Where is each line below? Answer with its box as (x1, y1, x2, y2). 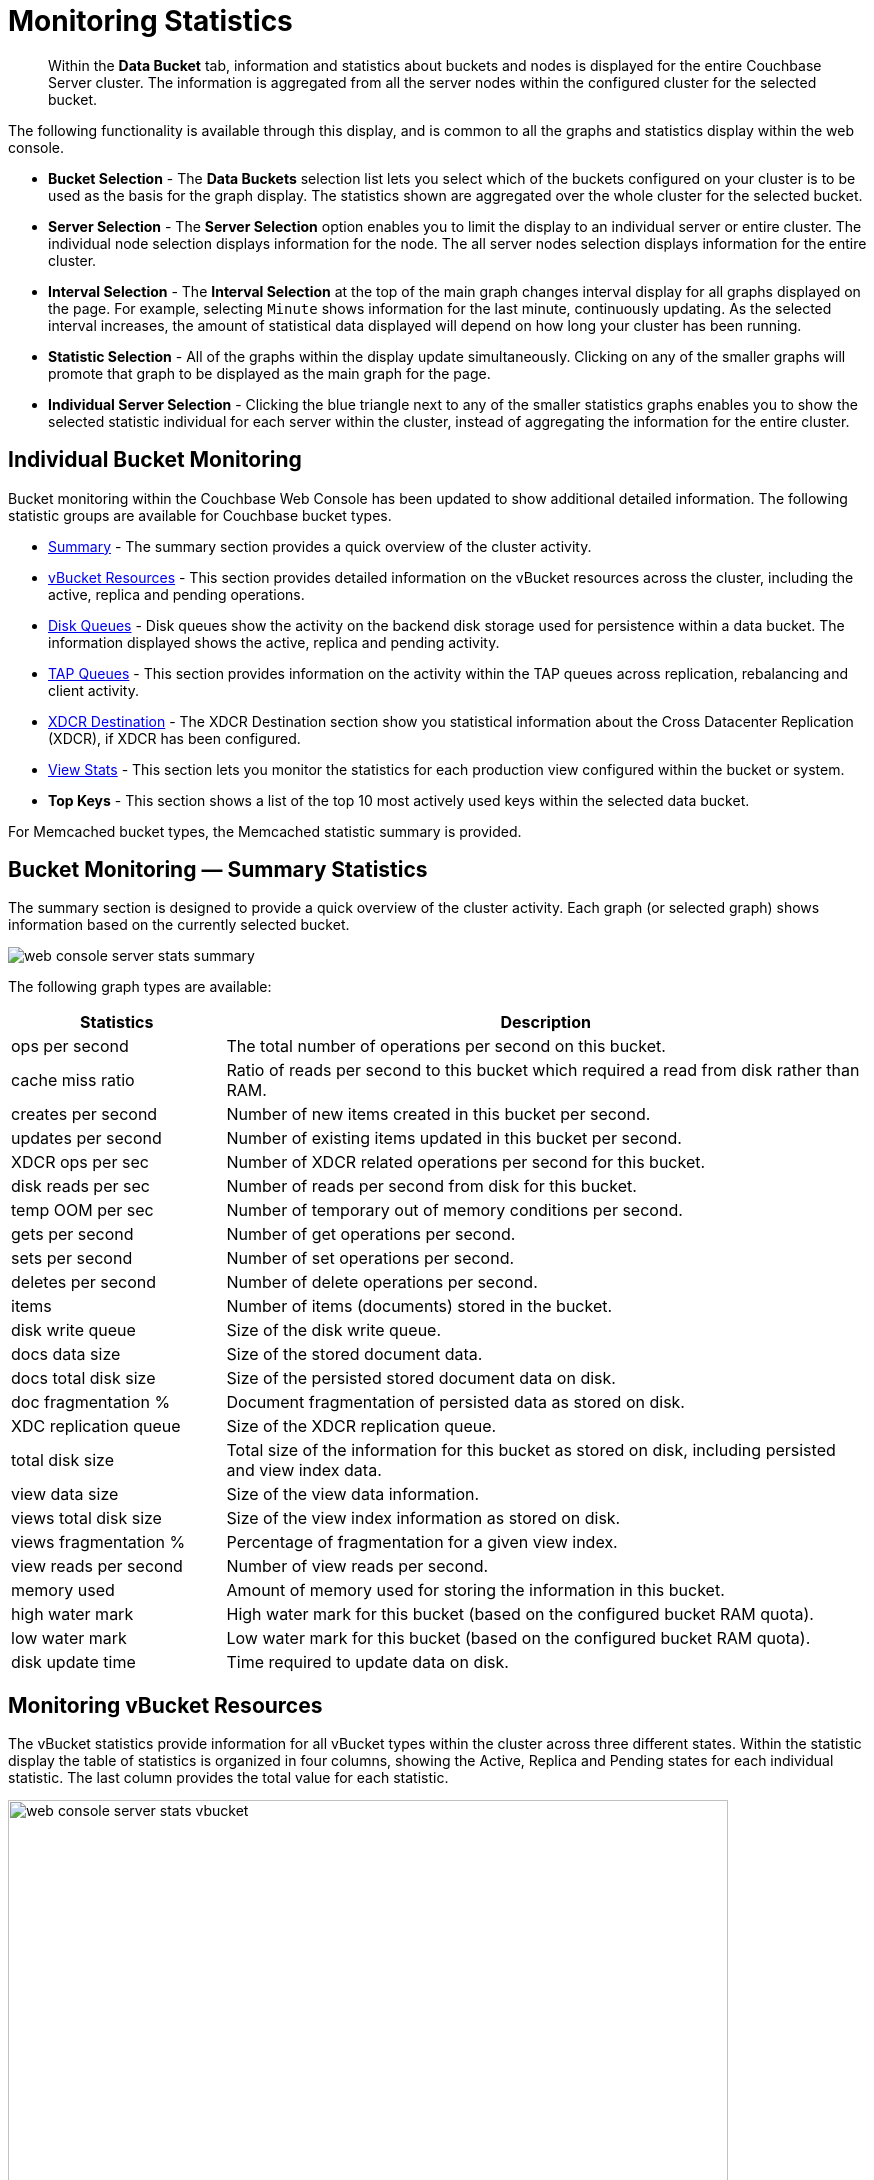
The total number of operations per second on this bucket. (226, 1036, 666, 1057)
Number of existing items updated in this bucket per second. (226, 1128, 682, 1149)
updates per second (11, 1128, 162, 1149)
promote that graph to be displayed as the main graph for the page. (48, 364, 491, 382)
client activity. (48, 681, 139, 699)
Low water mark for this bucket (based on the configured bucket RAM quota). (226, 1628, 811, 1649)
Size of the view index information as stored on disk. (226, 1508, 621, 1529)
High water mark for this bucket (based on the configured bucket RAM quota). (226, 1604, 814, 1625)
